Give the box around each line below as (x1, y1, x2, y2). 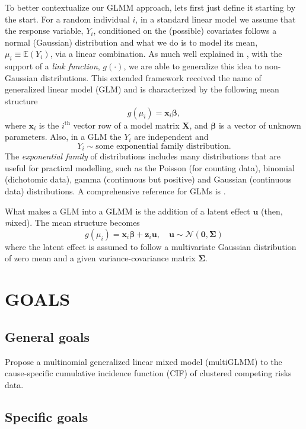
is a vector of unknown (218, 119, 301, 131)
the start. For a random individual (5, 12, 130, 25)
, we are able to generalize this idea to (123, 60, 262, 72)
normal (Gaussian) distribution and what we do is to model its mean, (5, 36, 258, 48)
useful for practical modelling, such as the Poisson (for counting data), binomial (5, 161, 295, 174)
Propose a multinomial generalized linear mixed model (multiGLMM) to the (5, 355, 282, 367)
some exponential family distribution (95, 142, 229, 151)
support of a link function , (5, 60, 100, 72)
